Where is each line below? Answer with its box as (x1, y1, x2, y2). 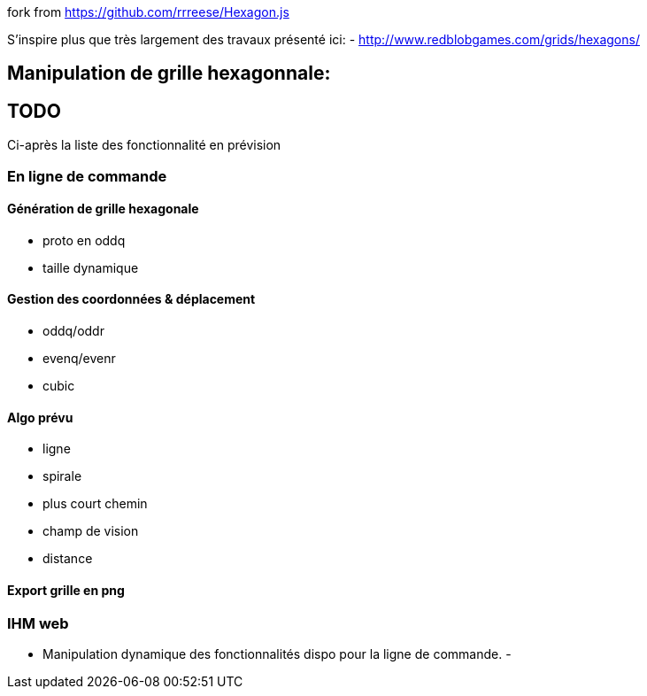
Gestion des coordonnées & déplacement (7, 291, 256, 307)
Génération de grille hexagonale (7, 201, 199, 217)
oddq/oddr (42, 323, 104, 339)
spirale (42, 468, 82, 484)
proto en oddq (42, 232, 126, 248)
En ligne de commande (7, 166, 167, 185)
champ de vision (42, 523, 139, 539)
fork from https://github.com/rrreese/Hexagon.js (7, 4, 289, 19)
